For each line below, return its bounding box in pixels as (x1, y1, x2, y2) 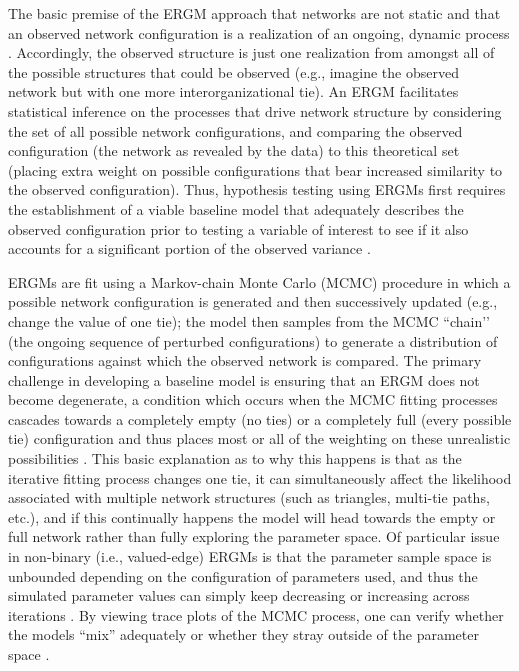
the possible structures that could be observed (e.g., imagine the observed (8, 61, 459, 82)
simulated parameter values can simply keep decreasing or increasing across (8, 585, 470, 606)
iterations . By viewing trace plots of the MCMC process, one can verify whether (8, 604, 504, 625)
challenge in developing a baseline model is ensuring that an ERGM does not (8, 369, 480, 390)
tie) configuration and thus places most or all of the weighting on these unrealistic (8, 428, 511, 449)
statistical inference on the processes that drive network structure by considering (8, 100, 502, 121)
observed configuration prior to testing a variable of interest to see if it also (8, 218, 469, 239)
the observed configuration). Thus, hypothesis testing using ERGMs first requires (8, 179, 506, 200)
